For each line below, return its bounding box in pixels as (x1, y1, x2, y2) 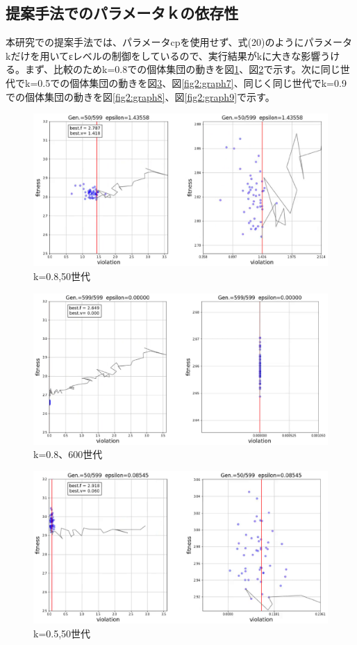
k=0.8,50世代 (33, 269, 91, 284)
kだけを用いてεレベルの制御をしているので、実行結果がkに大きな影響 (6, 48, 321, 63)
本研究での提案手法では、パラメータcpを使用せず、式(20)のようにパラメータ (6, 35, 353, 49)
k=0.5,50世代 (33, 626, 91, 641)
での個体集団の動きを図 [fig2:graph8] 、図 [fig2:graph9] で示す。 (6, 89, 275, 104)
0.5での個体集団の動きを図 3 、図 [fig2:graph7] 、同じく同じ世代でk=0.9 (38, 75, 347, 90)
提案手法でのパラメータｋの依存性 (6, 2, 239, 24)
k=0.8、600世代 (33, 447, 103, 462)
